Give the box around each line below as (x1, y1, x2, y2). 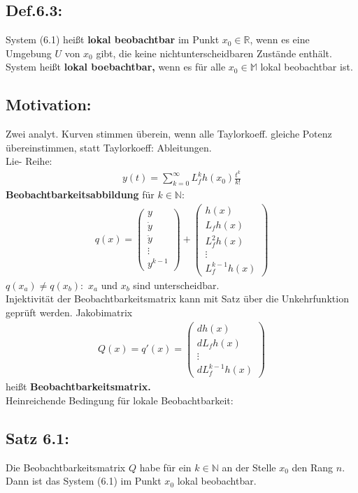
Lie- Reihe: (6, 154, 52, 168)
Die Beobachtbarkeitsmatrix (6, 459, 126, 474)
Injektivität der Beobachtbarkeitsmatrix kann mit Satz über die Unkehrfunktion (6, 291, 349, 306)
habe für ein (139, 459, 192, 474)
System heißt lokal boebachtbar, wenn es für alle (6, 59, 226, 74)
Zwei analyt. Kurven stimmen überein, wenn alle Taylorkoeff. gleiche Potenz (6, 126, 332, 141)
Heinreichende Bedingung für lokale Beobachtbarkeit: (6, 392, 234, 407)
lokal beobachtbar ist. (260, 59, 353, 74)
